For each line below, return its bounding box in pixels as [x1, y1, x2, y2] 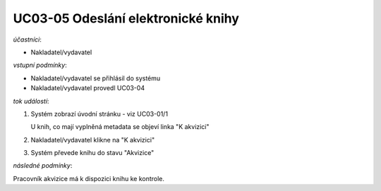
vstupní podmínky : [13, 61, 67, 70]
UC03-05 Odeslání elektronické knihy [13, 11, 240, 26]
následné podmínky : [13, 161, 73, 170]
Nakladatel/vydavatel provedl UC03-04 [30, 84, 145, 92]
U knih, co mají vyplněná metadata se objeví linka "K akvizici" [30, 123, 210, 131]
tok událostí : [13, 97, 49, 105]
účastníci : [13, 35, 42, 44]
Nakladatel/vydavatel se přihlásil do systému [30, 74, 161, 82]
